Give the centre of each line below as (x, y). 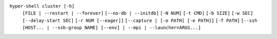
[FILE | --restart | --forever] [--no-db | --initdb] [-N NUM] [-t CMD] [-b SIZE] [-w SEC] (138, 13)
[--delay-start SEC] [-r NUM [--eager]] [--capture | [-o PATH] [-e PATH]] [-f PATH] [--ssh (140, 20)
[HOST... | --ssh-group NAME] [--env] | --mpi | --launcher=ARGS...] (112, 28)
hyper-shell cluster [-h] (42, 6)
